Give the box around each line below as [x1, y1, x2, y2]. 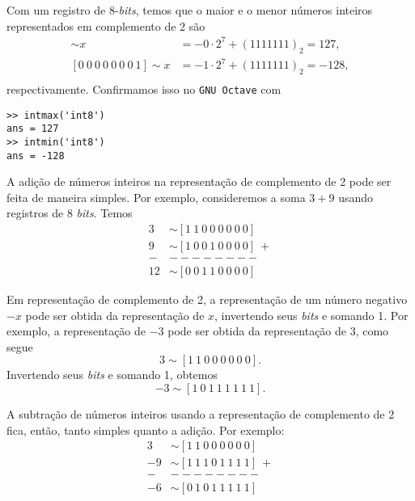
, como [355, 322, 389, 339]
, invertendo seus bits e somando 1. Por [214, 306, 409, 323]
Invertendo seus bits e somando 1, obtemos [6, 366, 218, 383]
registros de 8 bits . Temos [6, 204, 133, 221]
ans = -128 [6, 149, 65, 162]
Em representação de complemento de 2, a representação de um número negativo [6, 291, 408, 308]
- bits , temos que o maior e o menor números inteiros [114, 2, 373, 18]
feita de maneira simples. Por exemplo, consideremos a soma [6, 188, 306, 205]
